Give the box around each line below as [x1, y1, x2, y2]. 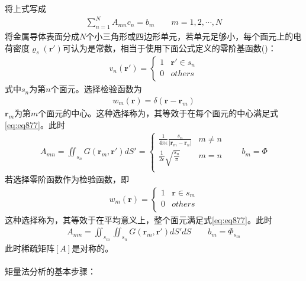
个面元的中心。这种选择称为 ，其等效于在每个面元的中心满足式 [38, 106, 279, 119]
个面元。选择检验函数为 [50, 83, 142, 95]
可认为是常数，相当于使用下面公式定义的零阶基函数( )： [62, 41, 276, 54]
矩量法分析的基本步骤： [5, 264, 96, 277]
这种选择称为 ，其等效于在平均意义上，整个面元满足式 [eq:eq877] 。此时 [5, 213, 272, 226]
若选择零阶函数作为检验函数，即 [5, 173, 129, 185]
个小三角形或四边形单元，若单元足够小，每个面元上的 [86, 30, 294, 42]
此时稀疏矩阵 [5, 241, 54, 254]
